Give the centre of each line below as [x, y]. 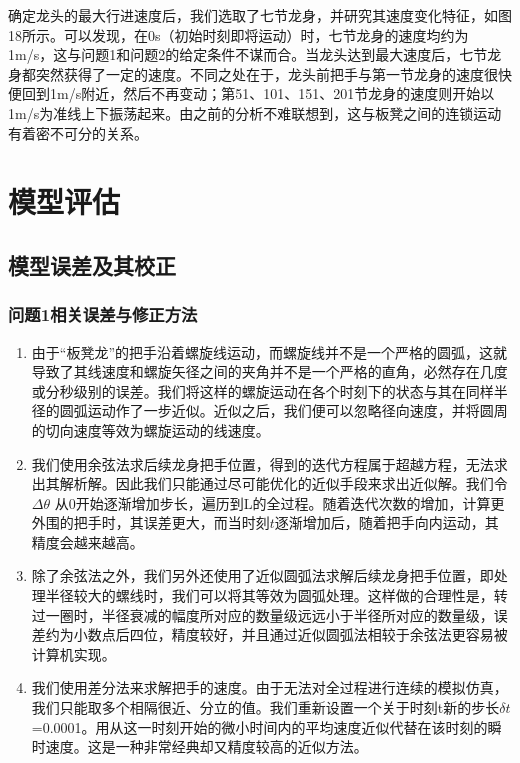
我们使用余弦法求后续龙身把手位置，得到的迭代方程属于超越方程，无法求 [269, 463]
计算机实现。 [73, 653]
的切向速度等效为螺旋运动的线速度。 [150, 429]
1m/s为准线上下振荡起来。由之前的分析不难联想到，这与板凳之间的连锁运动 [255, 112]
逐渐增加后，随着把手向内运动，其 [386, 522]
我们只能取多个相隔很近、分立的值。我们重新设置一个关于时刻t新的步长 [265, 707]
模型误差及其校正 [92, 264]
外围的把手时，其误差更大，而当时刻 [150, 522]
